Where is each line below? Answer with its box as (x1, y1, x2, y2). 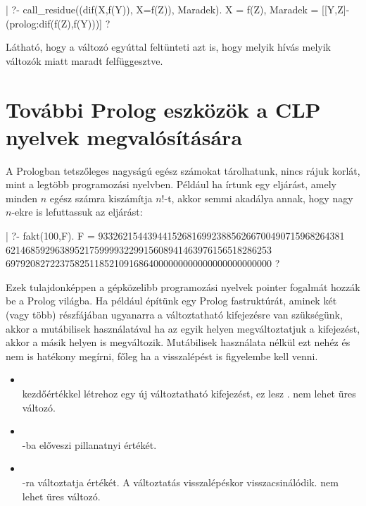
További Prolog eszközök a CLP (6, 94, 321, 123)
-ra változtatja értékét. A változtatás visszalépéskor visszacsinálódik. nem (22, 474, 339, 489)
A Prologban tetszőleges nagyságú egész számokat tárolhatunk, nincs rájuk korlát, (6, 163, 360, 178)
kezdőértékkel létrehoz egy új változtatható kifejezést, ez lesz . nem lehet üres (22, 386, 356, 400)
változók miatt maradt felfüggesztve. (6, 53, 163, 68)
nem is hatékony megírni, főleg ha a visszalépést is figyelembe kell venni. (6, 348, 318, 363)
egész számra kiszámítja (49, 190, 153, 205)
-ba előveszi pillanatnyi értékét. (22, 437, 157, 452)
